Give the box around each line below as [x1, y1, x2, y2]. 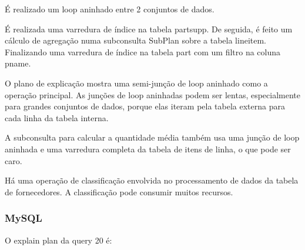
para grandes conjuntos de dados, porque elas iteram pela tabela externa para [5, 100, 285, 112]
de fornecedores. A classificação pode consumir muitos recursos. [5, 185, 233, 198]
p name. [5, 57, 31, 69]
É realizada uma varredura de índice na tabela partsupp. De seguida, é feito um [5, 22, 293, 35]
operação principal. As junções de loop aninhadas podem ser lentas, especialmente [5, 88, 301, 101]
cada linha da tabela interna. [5, 111, 109, 124]
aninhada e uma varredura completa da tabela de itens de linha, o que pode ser [5, 142, 291, 155]
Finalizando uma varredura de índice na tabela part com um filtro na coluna [5, 45, 281, 58]
